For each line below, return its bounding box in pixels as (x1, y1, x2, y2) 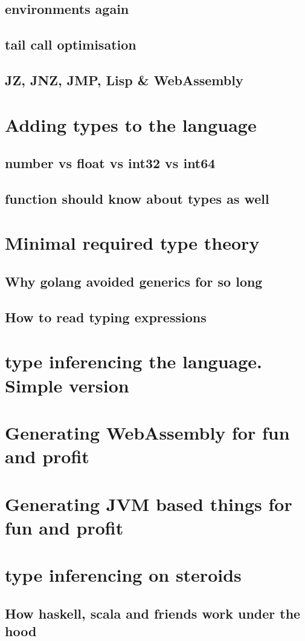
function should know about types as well (5, 189, 269, 207)
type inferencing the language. (5, 349, 262, 374)
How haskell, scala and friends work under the (5, 604, 301, 622)
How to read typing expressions (5, 307, 207, 326)
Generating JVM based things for (5, 491, 292, 516)
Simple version (5, 373, 129, 397)
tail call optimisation (5, 35, 136, 54)
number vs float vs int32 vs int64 (5, 154, 216, 172)
